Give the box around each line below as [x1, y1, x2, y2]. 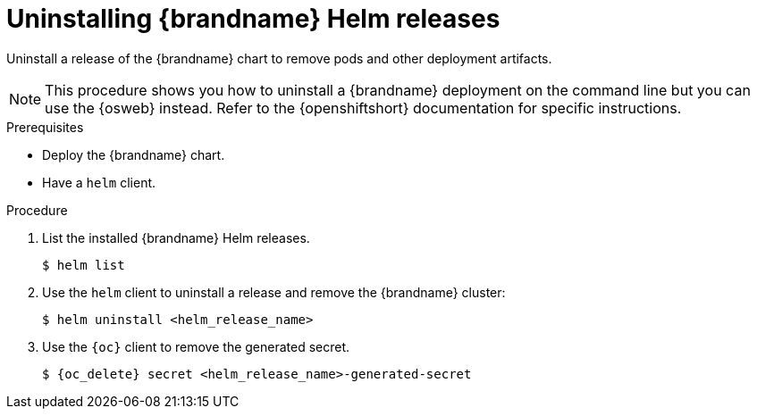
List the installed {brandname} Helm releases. [42, 229, 310, 245]
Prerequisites [6, 119, 84, 135]
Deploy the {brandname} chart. [42, 146, 225, 162]
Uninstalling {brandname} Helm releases [6, 4, 500, 34]
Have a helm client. [42, 174, 156, 190]
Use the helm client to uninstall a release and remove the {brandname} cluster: [42, 284, 506, 300]
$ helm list [42, 257, 125, 272]
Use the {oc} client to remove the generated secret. [42, 338, 350, 354]
